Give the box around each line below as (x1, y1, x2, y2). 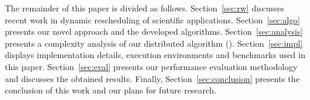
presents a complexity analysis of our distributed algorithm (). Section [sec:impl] (5, 37, 303, 49)
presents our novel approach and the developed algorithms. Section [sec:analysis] (5, 25, 303, 38)
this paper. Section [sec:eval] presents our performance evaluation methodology (5, 60, 298, 72)
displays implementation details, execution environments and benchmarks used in (5, 49, 306, 61)
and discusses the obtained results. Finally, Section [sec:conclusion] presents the (5, 72, 300, 84)
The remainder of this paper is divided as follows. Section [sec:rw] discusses (5, 2, 285, 14)
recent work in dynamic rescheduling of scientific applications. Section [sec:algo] (5, 13, 300, 26)
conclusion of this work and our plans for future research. (5, 84, 217, 96)
